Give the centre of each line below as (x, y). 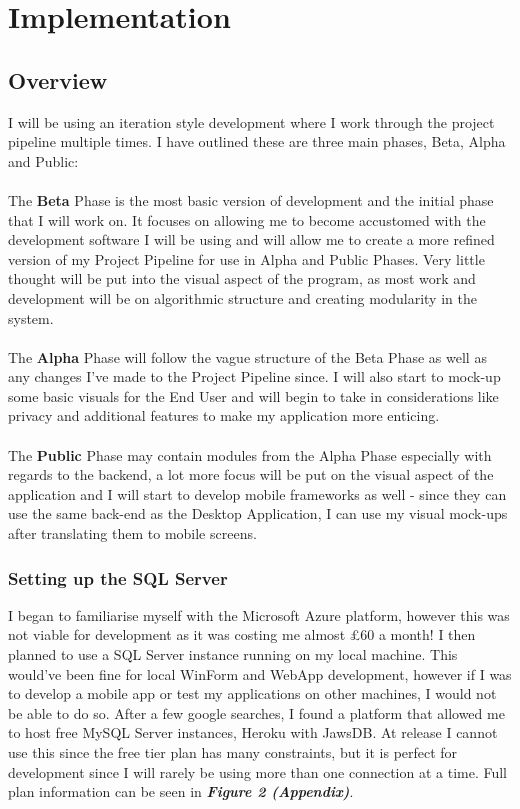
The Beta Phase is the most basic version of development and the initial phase (251, 199)
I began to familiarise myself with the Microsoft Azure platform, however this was (259, 614)
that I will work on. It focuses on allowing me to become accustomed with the (247, 219)
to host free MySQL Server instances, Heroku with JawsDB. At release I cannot (253, 732)
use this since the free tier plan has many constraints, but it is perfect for (233, 752)
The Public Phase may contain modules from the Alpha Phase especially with (250, 454)
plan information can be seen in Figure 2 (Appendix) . (181, 791)
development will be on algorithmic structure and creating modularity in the (242, 297)
